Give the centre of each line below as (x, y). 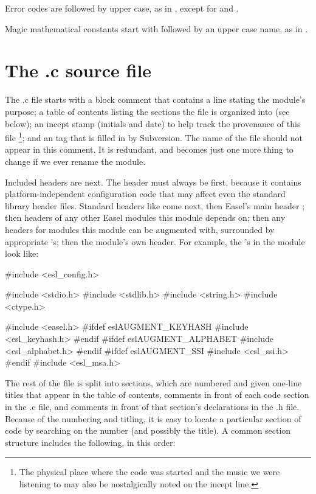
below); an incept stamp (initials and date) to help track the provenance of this (153, 123)
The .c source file (78, 70)
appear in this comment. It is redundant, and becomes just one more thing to (149, 149)
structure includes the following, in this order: (90, 442)
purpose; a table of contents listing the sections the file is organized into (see (147, 111)
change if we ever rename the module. (75, 161)
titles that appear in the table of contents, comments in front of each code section (157, 395)
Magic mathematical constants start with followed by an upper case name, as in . (156, 28)
